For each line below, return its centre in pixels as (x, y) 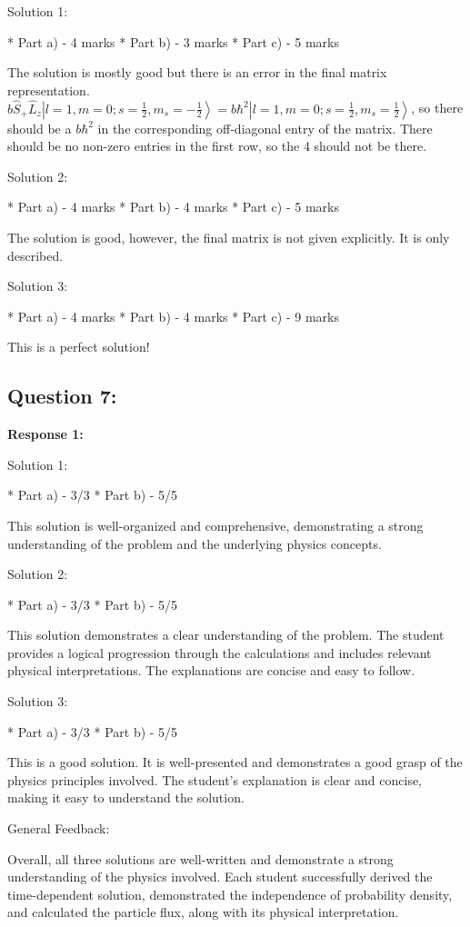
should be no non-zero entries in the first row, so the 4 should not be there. (217, 146)
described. (35, 255)
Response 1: (45, 434)
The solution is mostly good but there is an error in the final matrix (197, 72)
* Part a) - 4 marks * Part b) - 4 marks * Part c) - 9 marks (173, 316)
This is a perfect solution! (79, 347)
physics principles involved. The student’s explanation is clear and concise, (215, 779)
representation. (49, 90)
